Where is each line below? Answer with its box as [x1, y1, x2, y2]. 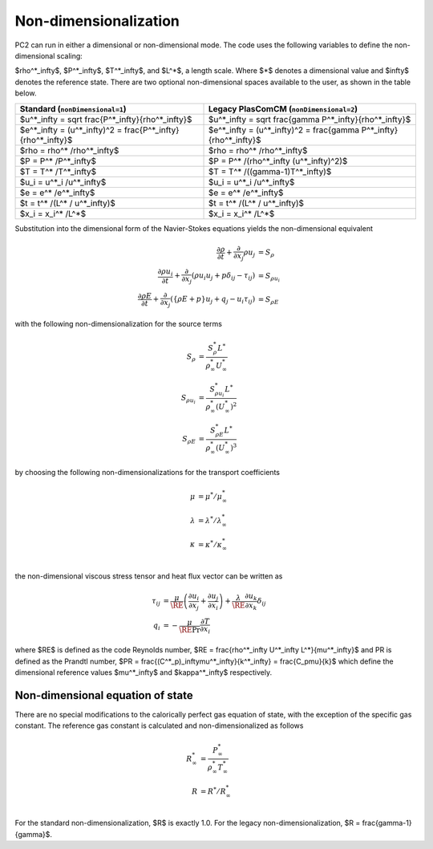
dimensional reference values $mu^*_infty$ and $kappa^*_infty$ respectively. [14, 668, 273, 677]
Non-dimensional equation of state [14, 689, 193, 702]
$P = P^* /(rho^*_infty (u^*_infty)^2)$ [208, 155, 348, 166]
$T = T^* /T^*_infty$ [19, 165, 97, 177]
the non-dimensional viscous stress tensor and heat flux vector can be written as [14, 571, 283, 581]
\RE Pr [179, 625, 200, 634]
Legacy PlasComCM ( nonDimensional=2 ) [208, 103, 358, 114]
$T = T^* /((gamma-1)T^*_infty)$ [208, 165, 332, 177]
